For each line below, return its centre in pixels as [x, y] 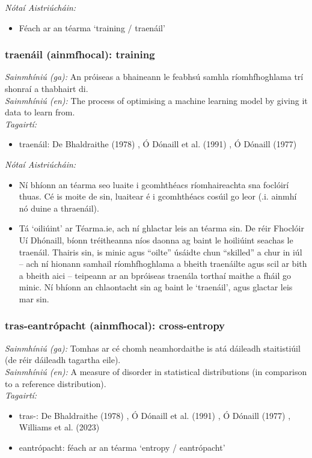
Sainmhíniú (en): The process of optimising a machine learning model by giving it [156, 100]
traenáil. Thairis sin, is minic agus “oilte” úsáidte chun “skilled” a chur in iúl [161, 252]
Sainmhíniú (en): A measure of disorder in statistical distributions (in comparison [156, 371]
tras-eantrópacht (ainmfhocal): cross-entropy [115, 325]
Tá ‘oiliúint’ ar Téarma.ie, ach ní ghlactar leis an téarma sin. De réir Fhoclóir [161, 228]
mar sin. [34, 298]
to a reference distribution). [56, 383]
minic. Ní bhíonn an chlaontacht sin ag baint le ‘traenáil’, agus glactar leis [156, 287]
